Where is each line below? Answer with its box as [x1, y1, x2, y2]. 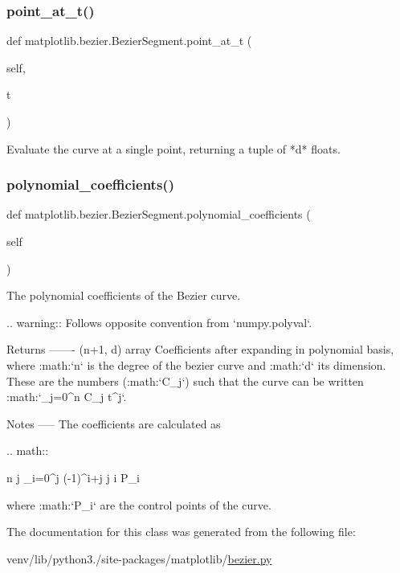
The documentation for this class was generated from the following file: [6, 523, 356, 540]
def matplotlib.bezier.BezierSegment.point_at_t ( [6, 32, 252, 49]
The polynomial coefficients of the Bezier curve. [6, 287, 241, 304]
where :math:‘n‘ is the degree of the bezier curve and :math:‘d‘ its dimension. [6, 356, 386, 373]
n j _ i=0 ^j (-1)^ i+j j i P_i [6, 469, 140, 485]
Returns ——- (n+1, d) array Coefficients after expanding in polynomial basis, [6, 341, 394, 358]
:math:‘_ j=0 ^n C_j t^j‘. [6, 388, 127, 405]
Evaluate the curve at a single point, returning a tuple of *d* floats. [6, 140, 341, 157]
